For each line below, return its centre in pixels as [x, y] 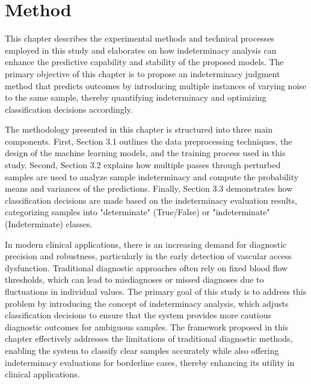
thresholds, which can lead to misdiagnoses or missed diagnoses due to [134, 279]
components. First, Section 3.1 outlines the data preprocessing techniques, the [149, 141]
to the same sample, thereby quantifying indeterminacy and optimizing [136, 97]
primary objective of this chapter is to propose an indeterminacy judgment [143, 73]
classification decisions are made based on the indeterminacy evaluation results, [151, 200]
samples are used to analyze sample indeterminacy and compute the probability [152, 176]
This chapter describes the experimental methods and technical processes [140, 38]
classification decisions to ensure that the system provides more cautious [138, 315]
